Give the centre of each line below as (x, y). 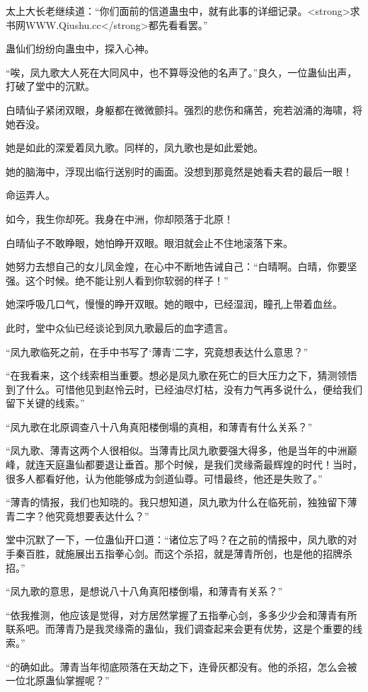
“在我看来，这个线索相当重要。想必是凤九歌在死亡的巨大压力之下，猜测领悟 (182, 375)
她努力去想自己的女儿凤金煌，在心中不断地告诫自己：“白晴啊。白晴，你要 (177, 266)
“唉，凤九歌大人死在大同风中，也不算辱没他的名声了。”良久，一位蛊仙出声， (182, 72)
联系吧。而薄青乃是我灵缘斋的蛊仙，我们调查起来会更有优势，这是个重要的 (179, 629)
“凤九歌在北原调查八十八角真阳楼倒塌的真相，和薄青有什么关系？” (159, 426)
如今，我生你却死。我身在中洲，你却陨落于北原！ (120, 218)
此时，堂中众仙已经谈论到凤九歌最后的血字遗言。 (120, 327)
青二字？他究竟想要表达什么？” (77, 515)
